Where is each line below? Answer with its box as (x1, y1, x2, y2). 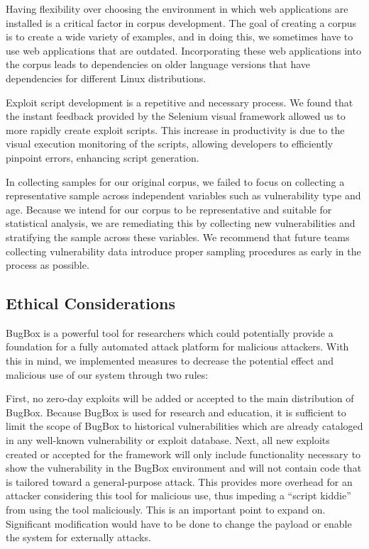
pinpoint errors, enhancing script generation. (6, 150, 199, 165)
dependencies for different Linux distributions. (6, 70, 206, 85)
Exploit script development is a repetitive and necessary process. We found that (6, 94, 353, 109)
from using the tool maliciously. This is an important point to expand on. (6, 502, 326, 517)
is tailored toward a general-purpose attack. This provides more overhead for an (6, 474, 353, 489)
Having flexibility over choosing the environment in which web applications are (6, 1, 348, 16)
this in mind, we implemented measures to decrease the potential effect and (6, 353, 334, 368)
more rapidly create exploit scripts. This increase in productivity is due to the (6, 122, 345, 137)
